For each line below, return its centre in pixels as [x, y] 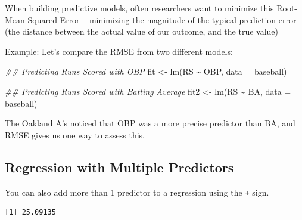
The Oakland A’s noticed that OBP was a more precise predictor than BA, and [150, 123]
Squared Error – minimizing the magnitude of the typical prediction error [162, 19]
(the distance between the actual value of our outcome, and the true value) [142, 31]
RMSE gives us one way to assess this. [75, 134]
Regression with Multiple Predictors [119, 167]
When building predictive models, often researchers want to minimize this [139, 8]
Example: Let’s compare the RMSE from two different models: [119, 51]
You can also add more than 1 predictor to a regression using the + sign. [137, 192]
